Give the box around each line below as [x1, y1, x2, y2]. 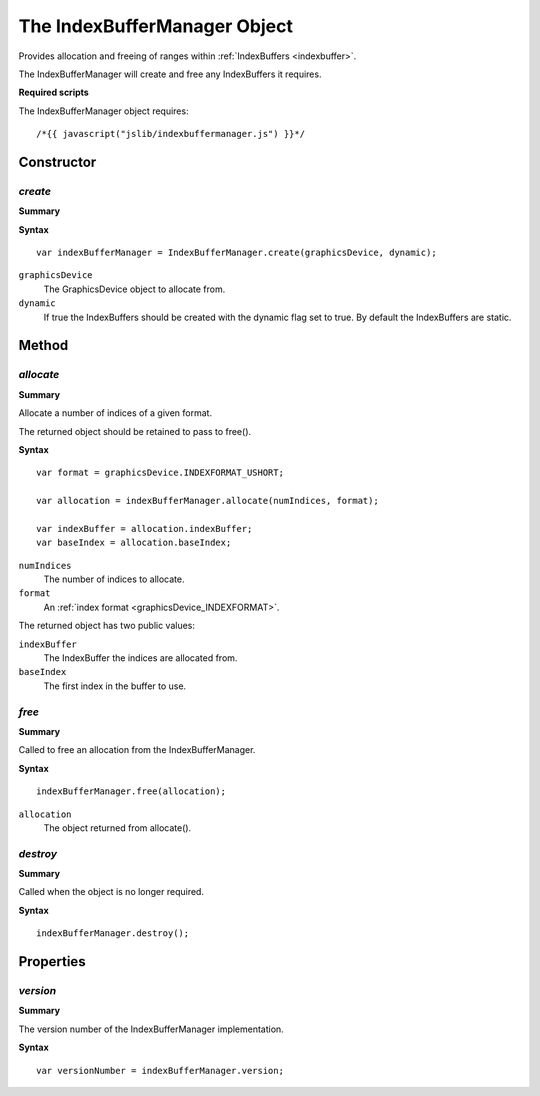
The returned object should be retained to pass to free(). [18, 425, 252, 437]
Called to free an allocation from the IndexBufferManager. [18, 744, 256, 756]
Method [18, 337, 69, 354]
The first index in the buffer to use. [43, 680, 187, 692]
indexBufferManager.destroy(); [36, 928, 190, 939]
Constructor [18, 153, 97, 170]
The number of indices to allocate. [43, 573, 185, 585]
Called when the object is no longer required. [18, 886, 205, 898]
